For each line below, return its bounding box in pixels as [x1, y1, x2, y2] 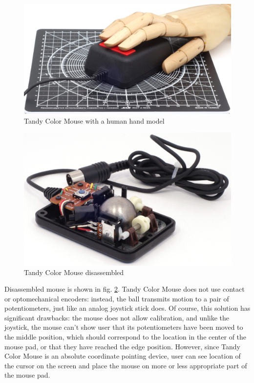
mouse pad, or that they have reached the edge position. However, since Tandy [4, 341, 240, 351]
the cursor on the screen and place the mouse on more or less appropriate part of [4, 360, 247, 370]
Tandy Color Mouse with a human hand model [24, 115, 165, 126]
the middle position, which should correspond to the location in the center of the [4, 332, 247, 342]
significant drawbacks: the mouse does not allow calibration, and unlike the [4, 312, 230, 322]
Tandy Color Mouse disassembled [24, 267, 124, 277]
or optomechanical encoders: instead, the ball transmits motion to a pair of [4, 293, 229, 303]
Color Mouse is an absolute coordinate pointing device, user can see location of [4, 351, 241, 361]
